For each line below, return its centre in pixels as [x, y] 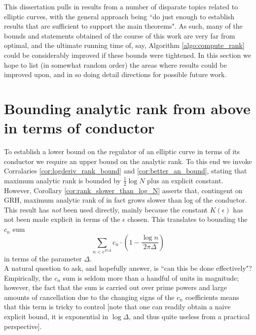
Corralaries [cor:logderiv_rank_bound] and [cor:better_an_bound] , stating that [126, 171]
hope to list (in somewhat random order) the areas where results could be [115, 64]
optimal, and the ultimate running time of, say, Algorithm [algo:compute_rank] [124, 45]
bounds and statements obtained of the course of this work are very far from [120, 35]
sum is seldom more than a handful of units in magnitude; [151, 277]
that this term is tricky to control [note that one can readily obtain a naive [117, 307]
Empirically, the [28, 277]
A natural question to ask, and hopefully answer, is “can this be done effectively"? [128, 268]
